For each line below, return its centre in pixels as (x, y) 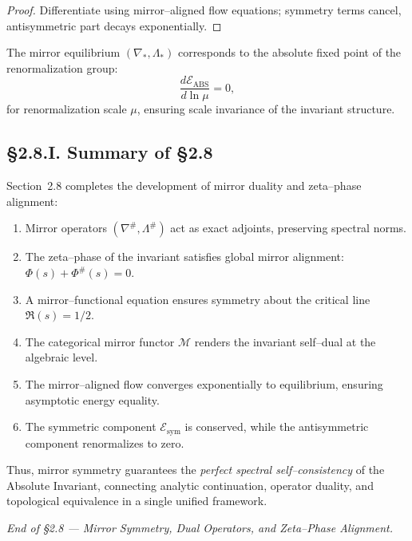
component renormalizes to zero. (105, 442)
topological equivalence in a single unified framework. (137, 501)
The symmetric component (91, 426)
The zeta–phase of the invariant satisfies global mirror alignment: (184, 257)
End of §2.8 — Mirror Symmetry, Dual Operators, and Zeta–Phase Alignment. (200, 527)
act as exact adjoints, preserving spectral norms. (289, 228)
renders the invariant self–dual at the (285, 341)
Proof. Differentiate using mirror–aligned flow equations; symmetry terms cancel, (204, 10)
